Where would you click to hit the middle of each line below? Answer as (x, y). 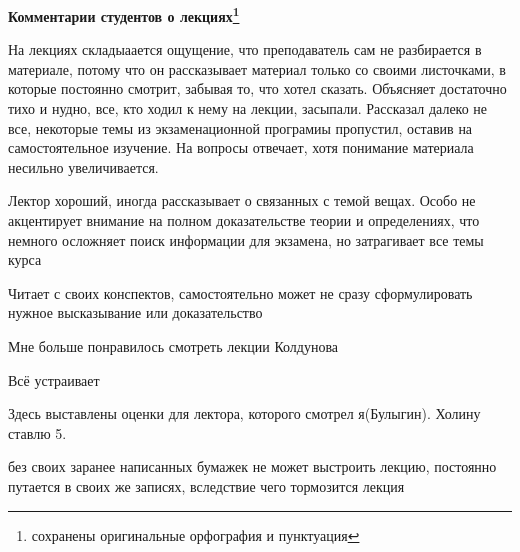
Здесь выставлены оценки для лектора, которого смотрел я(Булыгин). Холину (244, 413)
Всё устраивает (54, 379)
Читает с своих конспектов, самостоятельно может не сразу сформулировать (240, 292)
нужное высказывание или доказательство (135, 312)
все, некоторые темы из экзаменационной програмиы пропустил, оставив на (240, 127)
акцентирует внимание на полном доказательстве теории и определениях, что (244, 220)
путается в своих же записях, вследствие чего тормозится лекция (206, 485)
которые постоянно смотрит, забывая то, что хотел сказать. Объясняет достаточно (257, 88)
